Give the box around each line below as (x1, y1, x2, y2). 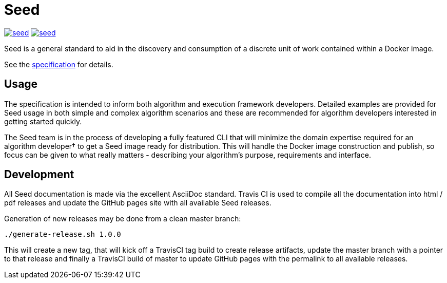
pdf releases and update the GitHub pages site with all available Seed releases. (4, 198, 271, 207)
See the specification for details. (4, 60, 113, 69)
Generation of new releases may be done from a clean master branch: (4, 214, 241, 223)
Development (4, 168, 74, 181)
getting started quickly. (4, 117, 82, 126)
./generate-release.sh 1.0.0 (4, 230, 121, 239)
